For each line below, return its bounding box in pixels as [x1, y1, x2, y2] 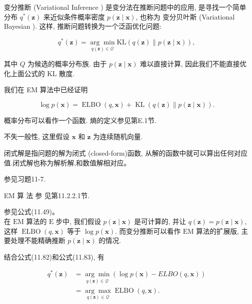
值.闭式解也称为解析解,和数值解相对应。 [4, 157, 131, 167]
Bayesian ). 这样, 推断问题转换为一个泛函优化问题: [4, 21, 162, 31]
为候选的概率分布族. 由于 [27, 59, 107, 69]
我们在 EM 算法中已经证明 [4, 84, 88, 95]
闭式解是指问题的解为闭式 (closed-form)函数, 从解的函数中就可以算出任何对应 [4, 148, 248, 158]
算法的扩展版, [196, 225, 239, 236]
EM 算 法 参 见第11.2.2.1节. [4, 190, 90, 200]
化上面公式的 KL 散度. [4, 68, 75, 78]
